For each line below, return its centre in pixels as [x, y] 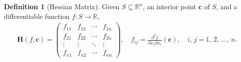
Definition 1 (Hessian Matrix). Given [62, 6]
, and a [227, 6]
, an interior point [169, 6]
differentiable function [37, 16]
